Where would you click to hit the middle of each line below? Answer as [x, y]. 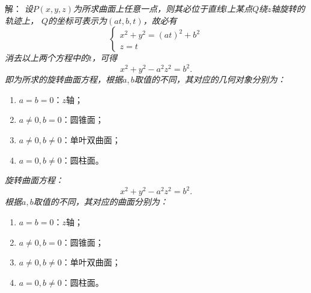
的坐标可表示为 [78, 20]
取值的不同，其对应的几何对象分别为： [210, 79]
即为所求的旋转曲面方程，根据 [64, 79]
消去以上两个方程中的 [47, 58]
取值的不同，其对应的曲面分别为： [101, 202]
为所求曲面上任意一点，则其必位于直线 [149, 8]
